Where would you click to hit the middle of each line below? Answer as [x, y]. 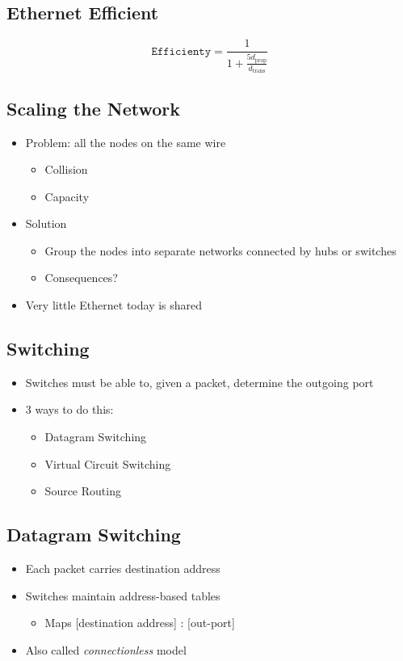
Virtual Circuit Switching [108, 463]
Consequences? [81, 278]
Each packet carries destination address [123, 568]
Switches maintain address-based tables [123, 595]
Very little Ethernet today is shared [114, 305]
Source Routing [83, 491]
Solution [46, 223]
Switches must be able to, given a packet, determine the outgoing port [199, 382]
